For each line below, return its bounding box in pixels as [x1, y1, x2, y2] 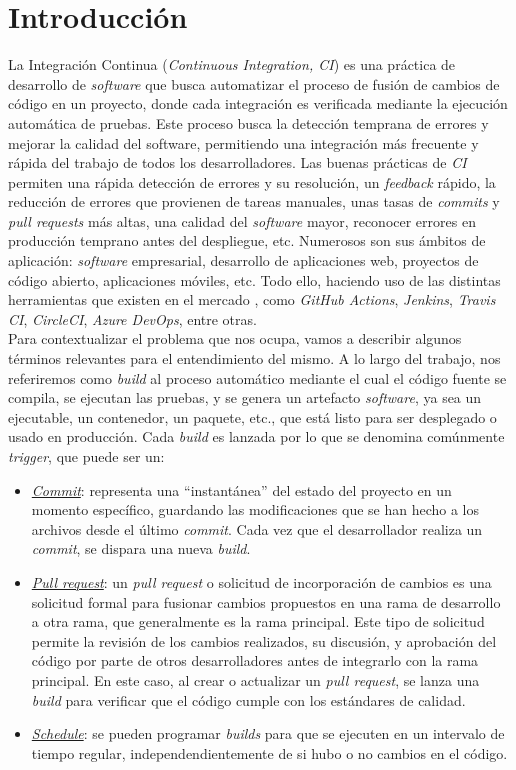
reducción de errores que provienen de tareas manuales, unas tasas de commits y [8, 191, 500, 212]
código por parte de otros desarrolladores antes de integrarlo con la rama [31, 650, 479, 671]
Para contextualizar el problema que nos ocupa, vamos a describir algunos [8, 328, 462, 349]
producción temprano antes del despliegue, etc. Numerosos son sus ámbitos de [8, 230, 486, 251]
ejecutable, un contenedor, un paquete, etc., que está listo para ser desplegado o [8, 406, 497, 427]
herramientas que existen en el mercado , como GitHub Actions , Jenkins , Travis [8, 289, 496, 310]
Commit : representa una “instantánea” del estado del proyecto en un [31, 479, 452, 500]
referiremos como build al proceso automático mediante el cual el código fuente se [8, 367, 507, 388]
